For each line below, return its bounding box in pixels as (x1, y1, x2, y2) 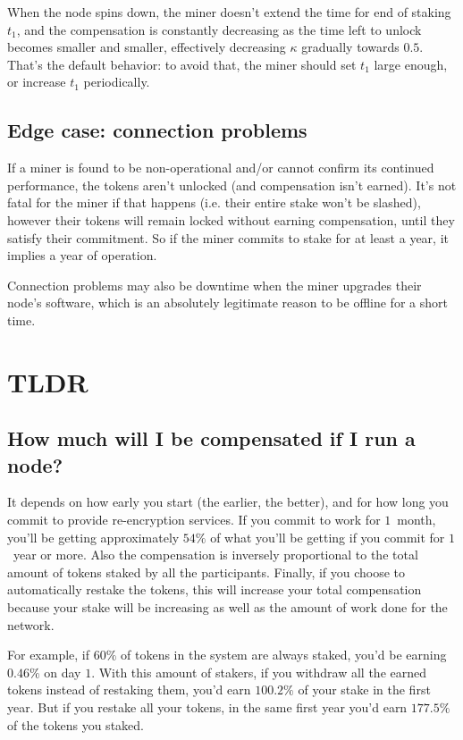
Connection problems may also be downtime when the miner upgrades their (7, 275, 422, 294)
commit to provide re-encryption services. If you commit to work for (7, 510, 381, 529)
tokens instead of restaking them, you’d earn (7, 680, 251, 699)
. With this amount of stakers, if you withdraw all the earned (91, 662, 427, 681)
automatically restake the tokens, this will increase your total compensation (7, 580, 422, 599)
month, (397, 510, 436, 529)
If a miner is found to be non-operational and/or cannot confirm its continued (7, 158, 434, 177)
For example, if (7, 645, 90, 664)
